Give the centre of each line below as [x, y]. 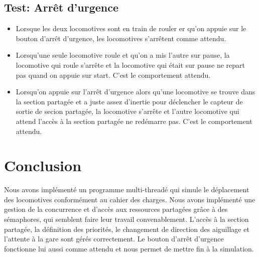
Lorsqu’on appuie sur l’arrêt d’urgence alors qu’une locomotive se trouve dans [136, 92]
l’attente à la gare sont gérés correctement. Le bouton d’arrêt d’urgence [114, 239]
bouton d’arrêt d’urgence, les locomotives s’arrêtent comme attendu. [121, 38]
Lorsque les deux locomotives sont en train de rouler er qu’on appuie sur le [131, 28]
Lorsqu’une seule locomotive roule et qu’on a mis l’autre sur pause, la [123, 55]
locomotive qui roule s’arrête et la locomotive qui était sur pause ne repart [131, 65]
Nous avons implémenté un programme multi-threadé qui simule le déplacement [127, 189]
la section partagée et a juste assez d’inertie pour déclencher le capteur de [129, 101]
